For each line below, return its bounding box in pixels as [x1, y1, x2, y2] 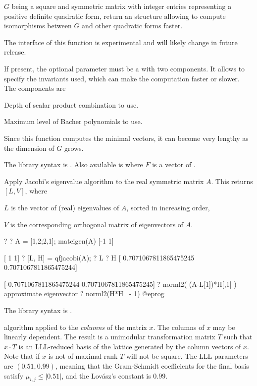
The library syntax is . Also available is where [4, 159, 143, 170]
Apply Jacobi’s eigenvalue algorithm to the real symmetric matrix [4, 176, 204, 186]
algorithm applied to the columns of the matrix [4, 322, 147, 332]
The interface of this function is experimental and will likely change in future [4, 37, 238, 47]
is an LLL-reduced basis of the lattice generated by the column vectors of [18, 341, 241, 351]
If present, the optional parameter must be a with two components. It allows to [4, 63, 245, 73]
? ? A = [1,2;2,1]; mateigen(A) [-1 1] [4, 236, 114, 246]
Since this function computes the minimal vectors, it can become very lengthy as [4, 132, 249, 143]
